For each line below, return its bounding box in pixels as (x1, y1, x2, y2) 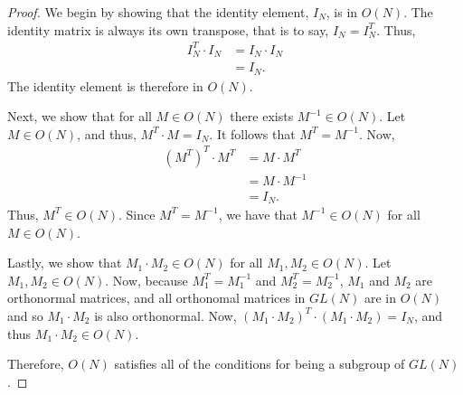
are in (364, 288, 397, 307)
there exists (230, 107, 294, 126)
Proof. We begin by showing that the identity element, (7, 3, 309, 21)
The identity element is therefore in (7, 76, 203, 95)
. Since (118, 204, 156, 223)
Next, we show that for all (7, 107, 152, 126)
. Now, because (105, 270, 188, 289)
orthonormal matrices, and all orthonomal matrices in (7, 288, 306, 307)
